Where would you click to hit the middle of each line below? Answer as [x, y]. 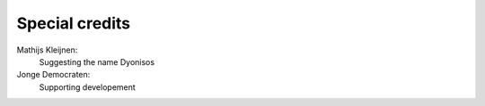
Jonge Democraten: [53, 75]
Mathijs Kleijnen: [47, 50]
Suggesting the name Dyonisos [97, 61]
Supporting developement [88, 87]
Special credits [74, 23]
